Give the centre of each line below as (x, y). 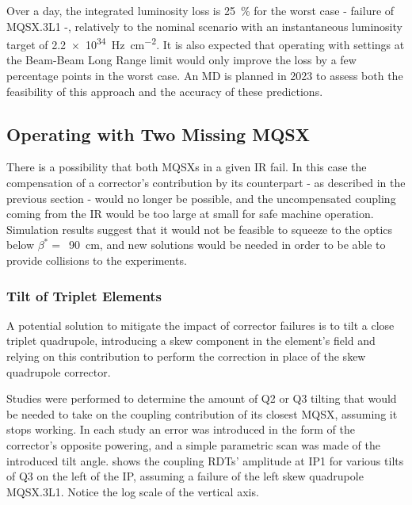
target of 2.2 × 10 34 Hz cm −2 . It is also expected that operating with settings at (206, 43)
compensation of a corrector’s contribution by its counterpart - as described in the (206, 183)
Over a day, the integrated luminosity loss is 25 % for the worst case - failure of (200, 10)
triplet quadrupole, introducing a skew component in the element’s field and (191, 340)
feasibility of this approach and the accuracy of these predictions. (165, 91)
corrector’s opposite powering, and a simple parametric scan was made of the (193, 444)
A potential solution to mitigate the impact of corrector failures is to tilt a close (200, 325)
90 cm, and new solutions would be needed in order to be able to (227, 245)
